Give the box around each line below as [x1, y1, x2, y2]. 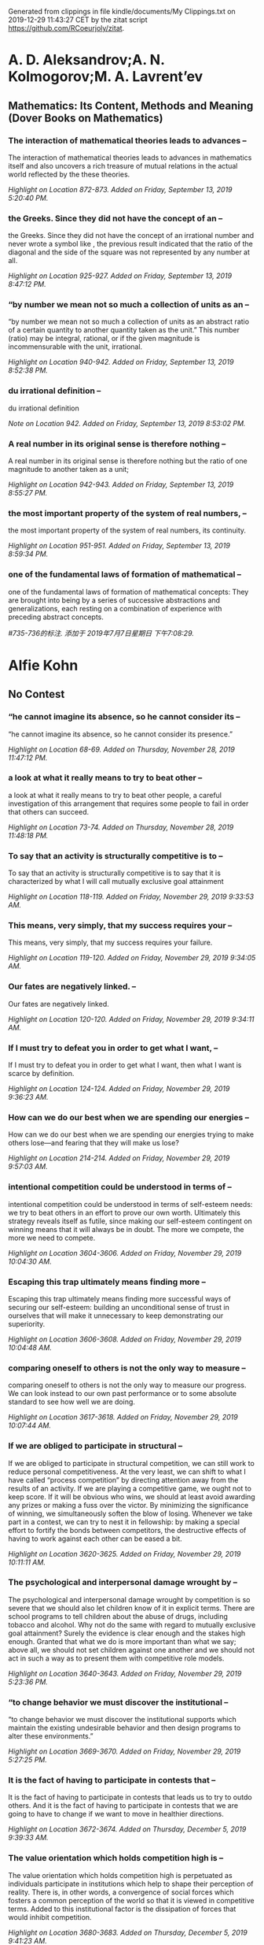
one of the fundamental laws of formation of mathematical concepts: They [8, 587, 249, 596]
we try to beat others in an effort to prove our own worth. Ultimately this [8, 1208, 241, 1217]
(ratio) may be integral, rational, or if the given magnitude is [8, 334, 200, 343]
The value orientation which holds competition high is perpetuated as [8, 1870, 233, 1880]
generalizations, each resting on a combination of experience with [8, 603, 222, 613]
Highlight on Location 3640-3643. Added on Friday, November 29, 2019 [8, 1668, 242, 1678]
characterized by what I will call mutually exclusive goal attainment [8, 877, 224, 886]
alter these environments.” [8, 1732, 93, 1741]
